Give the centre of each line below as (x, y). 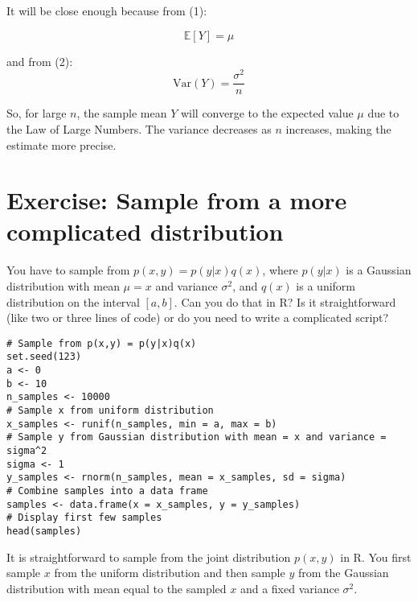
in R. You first (376, 557)
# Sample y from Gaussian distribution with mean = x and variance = (197, 437)
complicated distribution (145, 231)
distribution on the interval (73, 301)
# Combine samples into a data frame (107, 491)
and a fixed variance (289, 588)
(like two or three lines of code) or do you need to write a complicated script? (198, 317)
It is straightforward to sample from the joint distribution (149, 557)
